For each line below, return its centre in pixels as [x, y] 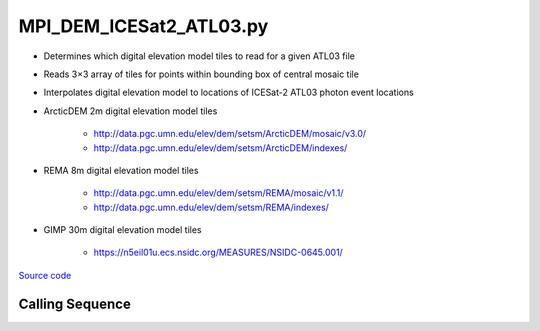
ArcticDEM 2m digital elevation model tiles [130, 111]
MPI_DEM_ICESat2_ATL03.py [143, 26]
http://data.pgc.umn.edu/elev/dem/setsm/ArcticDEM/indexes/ [220, 147]
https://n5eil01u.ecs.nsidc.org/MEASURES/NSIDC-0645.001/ [218, 252]
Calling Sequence [75, 303]
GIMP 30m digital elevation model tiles [122, 230]
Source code [45, 275]
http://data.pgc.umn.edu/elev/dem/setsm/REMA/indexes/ [211, 207]
